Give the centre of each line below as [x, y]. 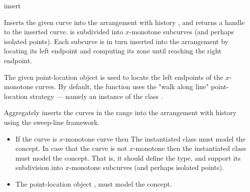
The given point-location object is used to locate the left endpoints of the [114, 77]
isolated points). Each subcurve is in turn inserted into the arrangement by [116, 41]
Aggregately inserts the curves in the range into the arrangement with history [120, 112]
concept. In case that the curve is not [71, 148]
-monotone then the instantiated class [189, 148]
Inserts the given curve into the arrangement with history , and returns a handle [124, 22]
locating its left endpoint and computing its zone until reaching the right [113, 51]
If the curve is [36, 138]
